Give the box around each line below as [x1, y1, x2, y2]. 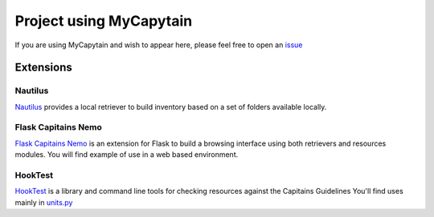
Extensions [14, 61, 72, 74]
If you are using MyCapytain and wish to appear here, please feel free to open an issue [14, 40, 303, 50]
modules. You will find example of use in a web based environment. [14, 150, 239, 159]
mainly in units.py [14, 197, 73, 207]
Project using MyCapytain [14, 12, 193, 30]
